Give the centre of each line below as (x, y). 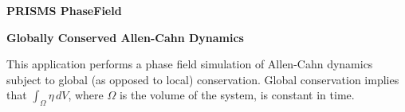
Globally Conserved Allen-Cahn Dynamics (125, 37)
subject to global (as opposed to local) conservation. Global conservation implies (203, 79)
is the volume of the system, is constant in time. (237, 95)
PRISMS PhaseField (64, 10)
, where (86, 95)
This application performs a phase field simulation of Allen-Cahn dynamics (190, 64)
